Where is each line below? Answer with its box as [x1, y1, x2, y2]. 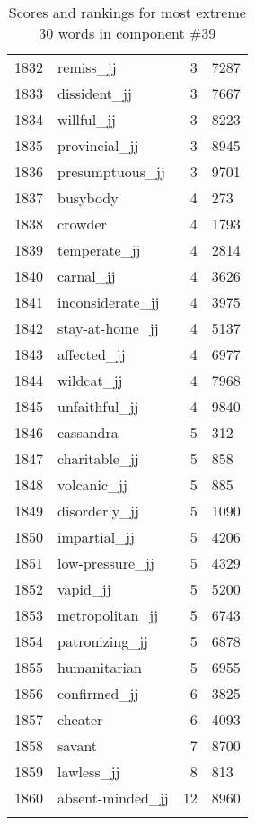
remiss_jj [57, 57, 117, 77]
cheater [57, 709, 103, 730]
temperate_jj [57, 239, 141, 260]
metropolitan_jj [57, 605, 159, 625]
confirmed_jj [57, 683, 139, 704]
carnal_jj [57, 265, 116, 286]
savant [57, 735, 98, 756]
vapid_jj [57, 578, 111, 599]
